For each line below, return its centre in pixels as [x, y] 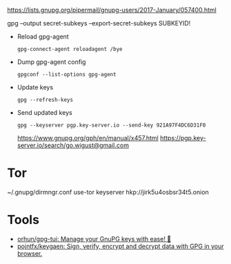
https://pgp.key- [183, 138]
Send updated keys [44, 112]
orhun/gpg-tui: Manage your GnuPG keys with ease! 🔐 [94, 239]
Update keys [35, 87]
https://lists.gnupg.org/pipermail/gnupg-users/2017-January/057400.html [112, 10]
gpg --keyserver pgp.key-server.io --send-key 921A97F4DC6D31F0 [111, 125]
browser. [30, 253]
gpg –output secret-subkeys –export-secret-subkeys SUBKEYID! [99, 23]
